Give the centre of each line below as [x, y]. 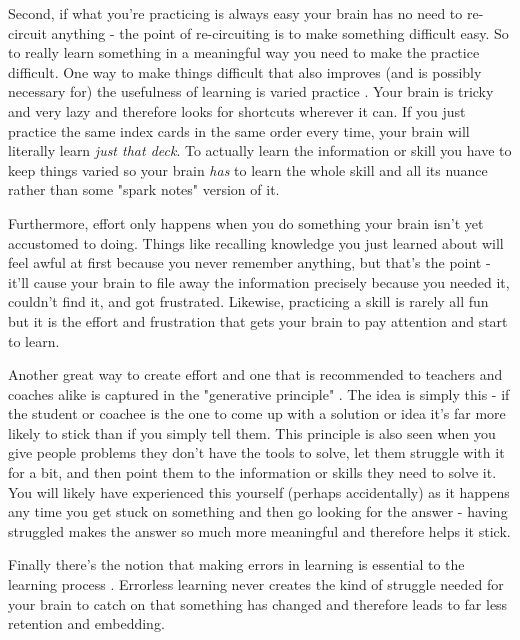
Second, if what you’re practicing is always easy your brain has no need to [235, 13]
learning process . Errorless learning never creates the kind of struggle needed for [256, 584]
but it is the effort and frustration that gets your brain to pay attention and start [258, 320]
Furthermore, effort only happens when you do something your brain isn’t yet [246, 222]
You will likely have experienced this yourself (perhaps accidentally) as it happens [259, 491]
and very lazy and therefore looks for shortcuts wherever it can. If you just [237, 110]
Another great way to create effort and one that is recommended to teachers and [255, 374]
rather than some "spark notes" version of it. [144, 189]
